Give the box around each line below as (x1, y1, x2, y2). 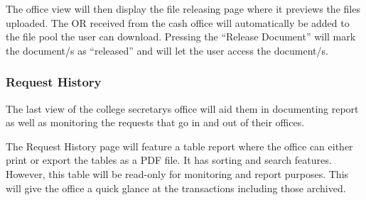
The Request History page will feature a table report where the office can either (6, 138, 353, 153)
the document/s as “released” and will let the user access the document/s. (6, 43, 328, 57)
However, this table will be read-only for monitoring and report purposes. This (6, 166, 349, 181)
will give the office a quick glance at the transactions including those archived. (6, 180, 346, 195)
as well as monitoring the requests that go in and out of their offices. (6, 115, 305, 130)
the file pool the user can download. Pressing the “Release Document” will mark (6, 29, 356, 44)
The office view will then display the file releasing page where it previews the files (6, 1, 360, 16)
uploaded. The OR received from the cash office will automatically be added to (6, 15, 350, 30)
